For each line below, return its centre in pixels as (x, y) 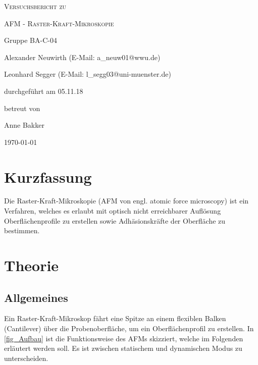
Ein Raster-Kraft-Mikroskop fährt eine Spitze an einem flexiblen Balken (115, 318)
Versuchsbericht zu (35, 6)
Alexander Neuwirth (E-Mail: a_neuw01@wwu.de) (82, 57)
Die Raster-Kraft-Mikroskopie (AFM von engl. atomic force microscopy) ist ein (126, 201)
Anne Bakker (24, 125)
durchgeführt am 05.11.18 (44, 91)
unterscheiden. (26, 358)
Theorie (32, 265)
